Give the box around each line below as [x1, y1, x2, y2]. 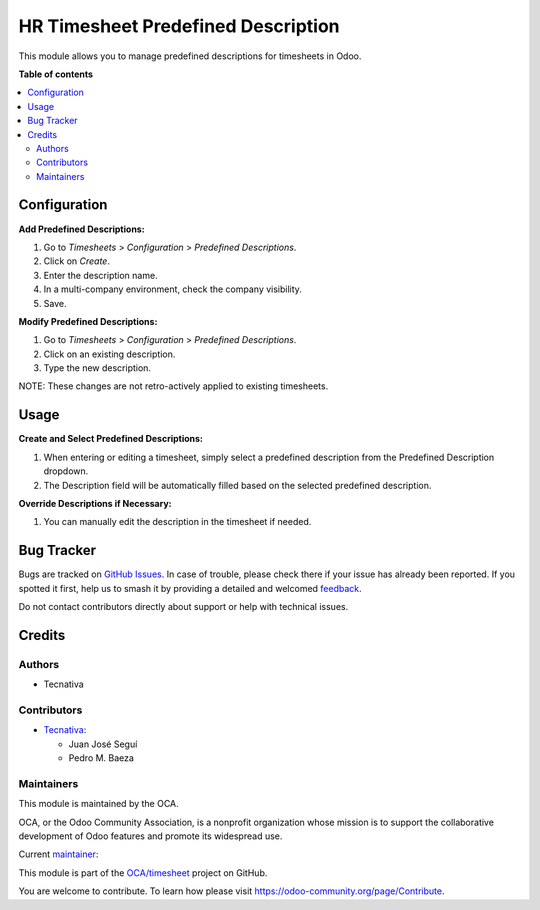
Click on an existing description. [43, 348, 176, 360]
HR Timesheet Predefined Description [18, 15, 340, 37]
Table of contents [18, 68, 94, 80]
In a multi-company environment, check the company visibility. [43, 283, 302, 295]
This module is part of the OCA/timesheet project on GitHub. [18, 866, 268, 879]
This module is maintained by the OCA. [18, 798, 179, 810]
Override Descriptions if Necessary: [18, 497, 172, 509]
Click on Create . [43, 255, 110, 267]
